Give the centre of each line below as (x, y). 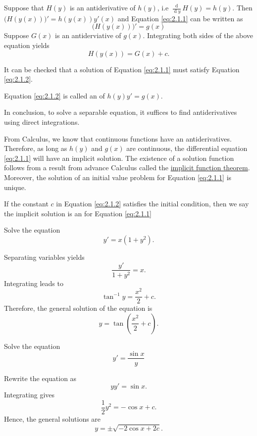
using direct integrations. (42, 121)
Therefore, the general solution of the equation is (78, 308)
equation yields (27, 45)
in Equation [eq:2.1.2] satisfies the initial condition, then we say (153, 204)
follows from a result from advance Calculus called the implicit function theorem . (127, 168)
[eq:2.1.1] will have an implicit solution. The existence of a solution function (119, 158)
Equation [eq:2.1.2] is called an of (54, 95)
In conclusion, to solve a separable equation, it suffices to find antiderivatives (121, 112)
